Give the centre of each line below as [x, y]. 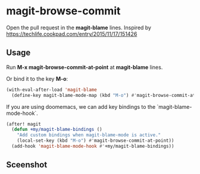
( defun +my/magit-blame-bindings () [57, 130]
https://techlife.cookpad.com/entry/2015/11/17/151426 [72, 33]
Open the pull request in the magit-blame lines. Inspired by [79, 28]
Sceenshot [27, 165]
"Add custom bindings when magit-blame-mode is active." [89, 135]
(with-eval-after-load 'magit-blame [51, 90]
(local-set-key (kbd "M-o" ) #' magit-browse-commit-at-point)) [96, 141]
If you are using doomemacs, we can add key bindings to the [81, 106]
